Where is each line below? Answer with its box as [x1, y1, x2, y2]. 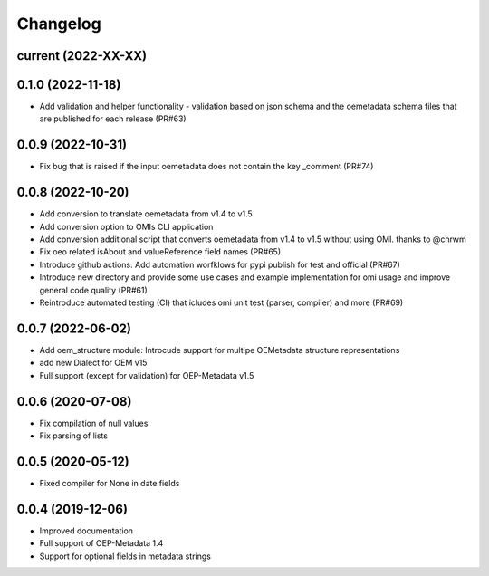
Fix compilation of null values [39, 418, 149, 428]
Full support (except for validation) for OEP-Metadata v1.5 [39, 370, 254, 380]
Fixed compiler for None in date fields [39, 477, 180, 488]
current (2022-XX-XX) [16, 48, 148, 63]
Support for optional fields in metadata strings [39, 551, 212, 562]
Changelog [16, 14, 101, 34]
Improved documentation [39, 525, 134, 536]
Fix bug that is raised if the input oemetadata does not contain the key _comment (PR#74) [39, 161, 374, 172]
